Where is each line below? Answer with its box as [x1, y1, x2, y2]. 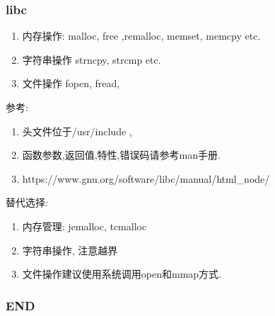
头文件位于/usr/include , [22, 123, 132, 138]
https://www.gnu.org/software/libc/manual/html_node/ [22, 171, 270, 186]
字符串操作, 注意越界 [22, 242, 118, 257]
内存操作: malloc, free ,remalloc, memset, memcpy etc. [22, 28, 261, 43]
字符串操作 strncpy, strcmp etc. [22, 52, 161, 67]
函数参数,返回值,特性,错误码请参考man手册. [22, 147, 221, 162]
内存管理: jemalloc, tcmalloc [22, 218, 147, 233]
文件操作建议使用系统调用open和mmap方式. [22, 266, 221, 281]
